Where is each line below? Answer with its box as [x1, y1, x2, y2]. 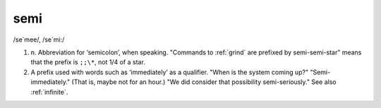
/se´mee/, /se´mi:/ [13, 35, 65, 44]
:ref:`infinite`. [30, 88, 68, 96]
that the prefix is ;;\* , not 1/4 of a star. [30, 58, 146, 66]
